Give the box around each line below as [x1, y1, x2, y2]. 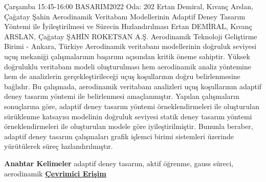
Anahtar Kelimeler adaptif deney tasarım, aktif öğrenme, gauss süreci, [4, 158, 233, 168]
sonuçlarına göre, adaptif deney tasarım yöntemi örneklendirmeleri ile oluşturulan [4, 100, 259, 111]
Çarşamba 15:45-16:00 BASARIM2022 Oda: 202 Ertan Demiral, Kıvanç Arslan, [4, 1, 253, 11]
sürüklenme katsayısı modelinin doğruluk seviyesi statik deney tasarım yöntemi [4, 111, 252, 121]
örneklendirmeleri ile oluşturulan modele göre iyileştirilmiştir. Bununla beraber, [4, 121, 253, 132]
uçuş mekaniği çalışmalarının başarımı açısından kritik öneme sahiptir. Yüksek [4, 50, 250, 61]
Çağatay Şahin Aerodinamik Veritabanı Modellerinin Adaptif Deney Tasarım [4, 11, 246, 21]
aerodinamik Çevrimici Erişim [4, 168, 106, 178]
